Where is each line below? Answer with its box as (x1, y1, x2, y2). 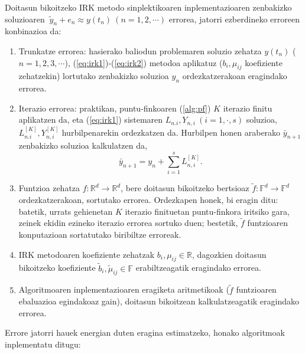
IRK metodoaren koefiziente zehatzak (18, 248, 155, 260)
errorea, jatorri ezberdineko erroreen (168, 12, 300, 25)
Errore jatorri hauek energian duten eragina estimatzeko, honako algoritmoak (5, 326, 285, 339)
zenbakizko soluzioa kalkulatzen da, (18, 139, 147, 152)
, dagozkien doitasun (192, 248, 267, 260)
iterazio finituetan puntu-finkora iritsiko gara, (125, 205, 290, 217)
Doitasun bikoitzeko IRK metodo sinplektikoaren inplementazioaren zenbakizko (5, 1, 292, 13)
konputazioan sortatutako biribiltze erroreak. (18, 228, 181, 240)
